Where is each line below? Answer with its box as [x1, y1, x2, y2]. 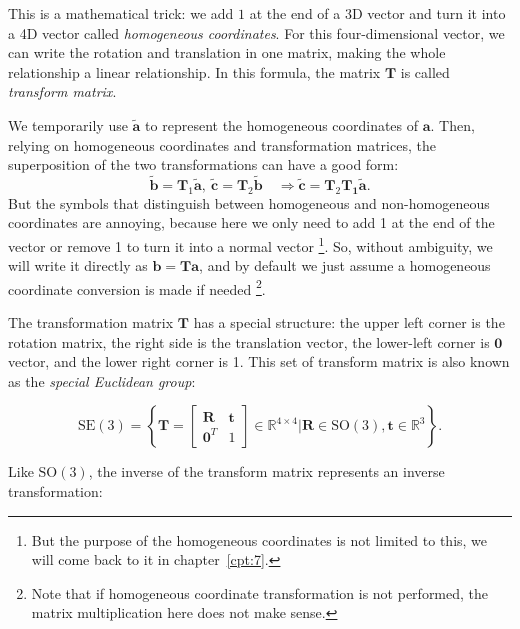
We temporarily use [8, 114, 128, 135]
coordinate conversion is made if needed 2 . [8, 275, 266, 299]
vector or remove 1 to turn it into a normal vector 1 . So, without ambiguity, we [8, 232, 493, 256]
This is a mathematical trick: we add [8, 3, 234, 23]
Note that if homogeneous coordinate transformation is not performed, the [31, 582, 489, 603]
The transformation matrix [8, 312, 174, 333]
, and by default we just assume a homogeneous [199, 255, 491, 276]
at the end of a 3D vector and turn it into [249, 3, 506, 23]
